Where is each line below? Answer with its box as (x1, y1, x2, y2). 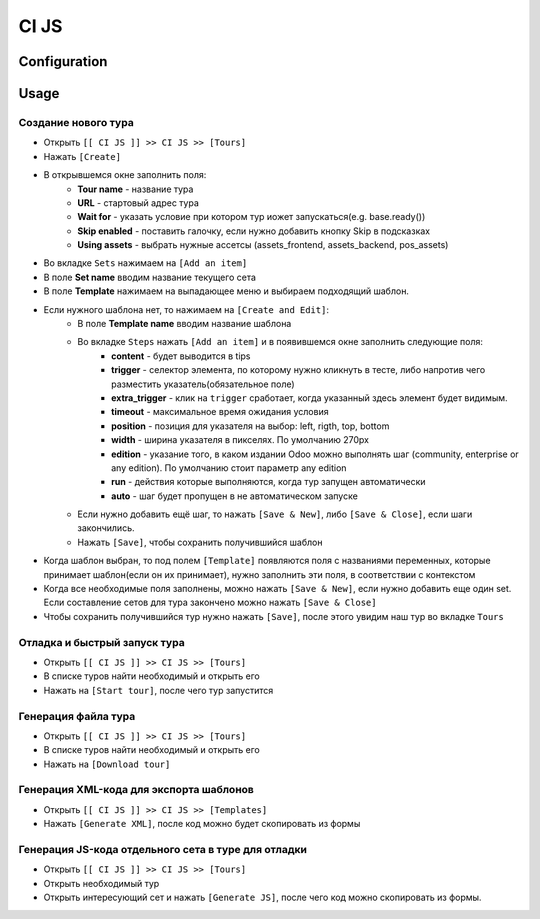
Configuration (18, 53, 108, 70)
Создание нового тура (18, 115, 134, 129)
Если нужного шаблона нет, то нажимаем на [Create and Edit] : (43, 303, 330, 315)
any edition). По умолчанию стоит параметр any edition (111, 461, 347, 474)
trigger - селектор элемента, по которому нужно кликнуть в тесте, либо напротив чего (111, 364, 486, 376)
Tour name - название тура (77, 183, 194, 195)
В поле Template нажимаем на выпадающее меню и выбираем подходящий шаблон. (43, 285, 410, 297)
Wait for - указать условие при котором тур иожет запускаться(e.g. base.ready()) (77, 211, 426, 223)
